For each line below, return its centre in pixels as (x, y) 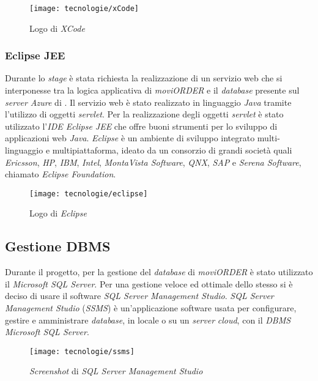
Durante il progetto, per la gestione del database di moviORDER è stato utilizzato (159, 272)
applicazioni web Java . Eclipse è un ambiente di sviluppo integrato (130, 138)
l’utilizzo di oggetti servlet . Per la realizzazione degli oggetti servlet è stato (144, 114)
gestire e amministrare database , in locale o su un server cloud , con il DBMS (148, 320)
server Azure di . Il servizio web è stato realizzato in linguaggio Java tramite (148, 102)
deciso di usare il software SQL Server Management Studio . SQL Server (139, 296)
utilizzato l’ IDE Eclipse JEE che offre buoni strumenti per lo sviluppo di (141, 126)
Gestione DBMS (58, 246)
